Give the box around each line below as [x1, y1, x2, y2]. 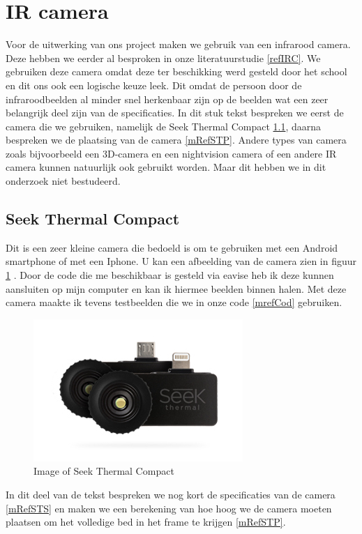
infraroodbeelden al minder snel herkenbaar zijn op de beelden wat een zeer [6, 91, 329, 106]
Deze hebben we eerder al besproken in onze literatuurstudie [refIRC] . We [6, 50, 321, 65]
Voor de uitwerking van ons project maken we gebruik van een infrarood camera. [6, 37, 351, 52]
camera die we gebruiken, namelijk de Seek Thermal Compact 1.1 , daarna [6, 119, 322, 133]
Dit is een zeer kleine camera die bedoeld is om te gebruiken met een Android [6, 240, 338, 254]
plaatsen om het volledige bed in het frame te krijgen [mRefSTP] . [6, 514, 286, 529]
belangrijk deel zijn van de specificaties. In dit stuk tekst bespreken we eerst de [6, 105, 344, 120]
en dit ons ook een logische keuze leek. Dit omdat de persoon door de [6, 77, 302, 92]
